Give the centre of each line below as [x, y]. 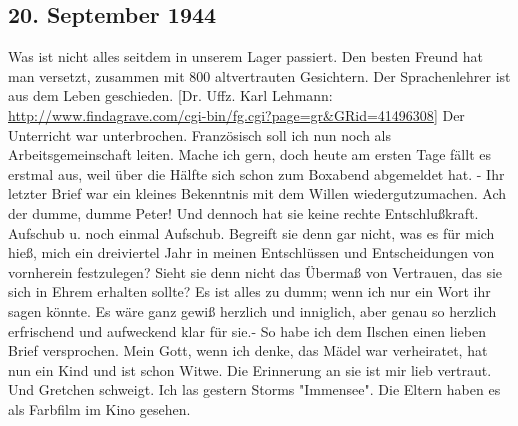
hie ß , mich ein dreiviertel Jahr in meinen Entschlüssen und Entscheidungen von [251, 252]
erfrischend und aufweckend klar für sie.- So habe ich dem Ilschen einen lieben [247, 330]
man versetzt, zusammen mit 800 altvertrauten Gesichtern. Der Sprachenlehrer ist [259, 75]
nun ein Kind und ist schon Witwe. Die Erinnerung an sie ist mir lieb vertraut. [250, 369]
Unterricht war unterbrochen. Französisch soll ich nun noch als [200, 134]
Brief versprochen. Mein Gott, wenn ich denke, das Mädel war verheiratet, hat [248, 350]
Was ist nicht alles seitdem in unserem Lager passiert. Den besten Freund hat [245, 56]
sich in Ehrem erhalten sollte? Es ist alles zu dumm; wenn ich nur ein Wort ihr [249, 291]
